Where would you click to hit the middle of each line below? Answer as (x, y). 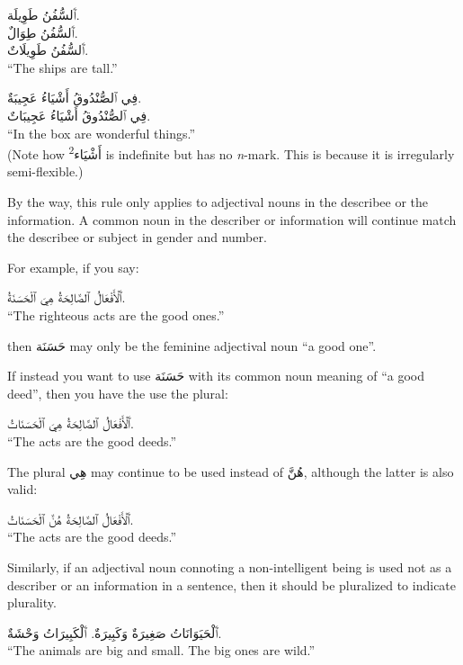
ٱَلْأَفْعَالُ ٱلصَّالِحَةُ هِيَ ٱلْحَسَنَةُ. (67, 297)
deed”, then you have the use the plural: (118, 393)
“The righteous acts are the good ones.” (116, 315)
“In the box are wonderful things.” (102, 133)
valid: (22, 489)
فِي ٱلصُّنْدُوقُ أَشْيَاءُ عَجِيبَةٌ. (75, 98)
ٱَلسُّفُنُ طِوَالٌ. (43, 32)
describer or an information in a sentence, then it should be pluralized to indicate (232, 584)
